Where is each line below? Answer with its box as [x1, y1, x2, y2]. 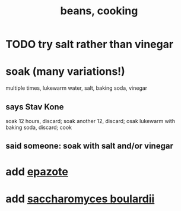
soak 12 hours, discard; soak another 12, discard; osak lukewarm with [5, 117, 176, 124]
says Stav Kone [5, 102, 64, 112]
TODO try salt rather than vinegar [5, 37, 173, 51]
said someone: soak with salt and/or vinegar [5, 141, 173, 151]
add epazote [5, 165, 69, 178]
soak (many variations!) [5, 65, 125, 78]
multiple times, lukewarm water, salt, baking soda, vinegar [5, 84, 148, 92]
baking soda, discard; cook [5, 124, 72, 131]
